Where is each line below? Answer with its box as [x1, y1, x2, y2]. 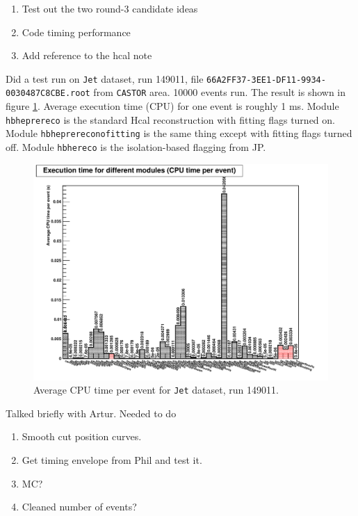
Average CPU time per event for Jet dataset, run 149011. [33, 382, 279, 397]
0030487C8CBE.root [6, 88, 90, 99]
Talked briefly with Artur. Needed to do [6, 405, 177, 420]
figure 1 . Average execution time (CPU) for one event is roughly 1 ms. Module [6, 99, 339, 113]
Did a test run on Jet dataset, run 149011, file [6, 71, 204, 86]
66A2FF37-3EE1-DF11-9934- [206, 74, 326, 85]
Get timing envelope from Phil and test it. [22, 453, 202, 467]
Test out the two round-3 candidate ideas [22, 1, 198, 15]
